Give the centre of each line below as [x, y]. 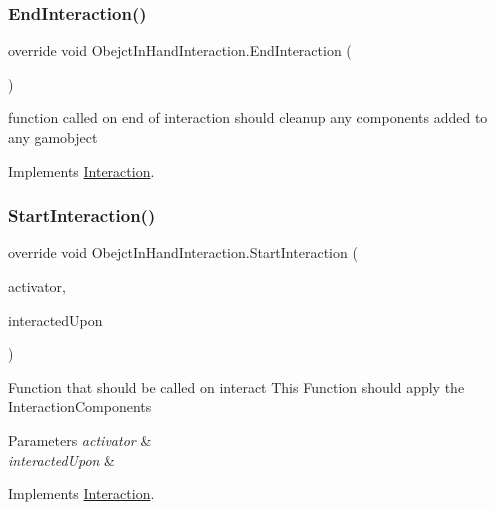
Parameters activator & [80, 439]
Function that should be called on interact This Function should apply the [236, 386]
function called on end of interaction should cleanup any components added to [248, 117]
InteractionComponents [80, 406]
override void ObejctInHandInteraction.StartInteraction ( [183, 252]
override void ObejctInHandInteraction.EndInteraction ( [180, 50]
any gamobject [53, 137]
